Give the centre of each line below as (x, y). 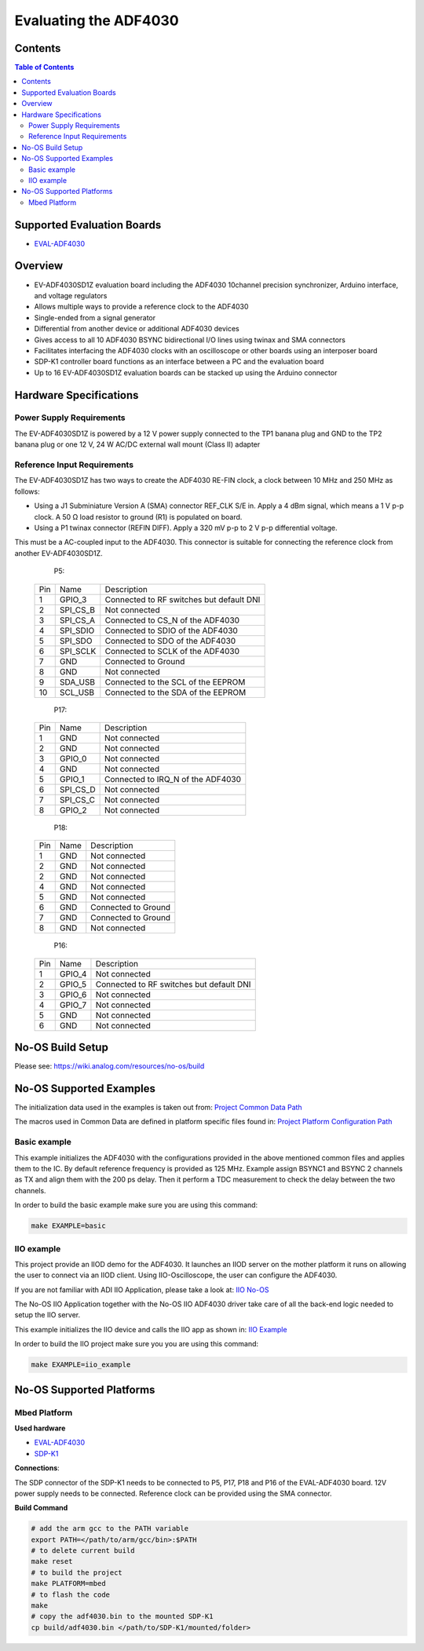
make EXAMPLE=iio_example (81, 1365)
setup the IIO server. (48, 1315)
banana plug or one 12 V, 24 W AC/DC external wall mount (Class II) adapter (137, 444)
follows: (27, 491)
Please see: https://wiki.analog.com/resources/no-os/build (110, 1066)
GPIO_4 (73, 973)
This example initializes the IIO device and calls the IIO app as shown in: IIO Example (151, 1329)
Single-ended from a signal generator (95, 317)
